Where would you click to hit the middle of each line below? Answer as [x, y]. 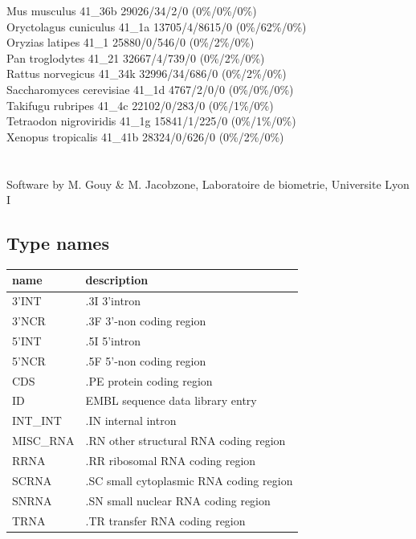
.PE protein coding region [149, 380]
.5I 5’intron [113, 340]
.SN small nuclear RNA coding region [178, 500]
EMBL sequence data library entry [171, 400]
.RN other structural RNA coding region [186, 441]
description [117, 280]
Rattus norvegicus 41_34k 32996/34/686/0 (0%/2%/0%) [147, 73]
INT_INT [37, 421]
